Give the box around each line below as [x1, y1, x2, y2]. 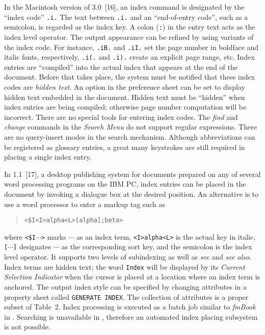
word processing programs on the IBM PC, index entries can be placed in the [4, 178, 246, 189]
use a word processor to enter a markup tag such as [4, 198, 165, 209]
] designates [13, 241, 51, 252]
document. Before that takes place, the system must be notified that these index [4, 71, 255, 82]
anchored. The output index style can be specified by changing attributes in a [4, 281, 247, 292]
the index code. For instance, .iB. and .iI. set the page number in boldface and [4, 41, 259, 52]
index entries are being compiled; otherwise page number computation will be [4, 101, 247, 112]
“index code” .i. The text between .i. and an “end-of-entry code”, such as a [4, 11, 248, 22]
